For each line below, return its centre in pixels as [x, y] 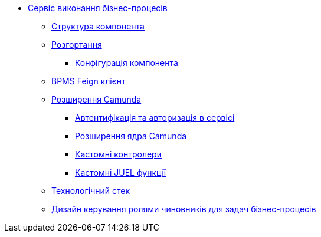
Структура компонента [98, 26]
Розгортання [77, 45]
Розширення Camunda [96, 99]
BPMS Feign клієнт [89, 81]
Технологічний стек [91, 191]
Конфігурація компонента [127, 63]
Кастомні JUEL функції [121, 172]
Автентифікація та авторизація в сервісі [155, 118]
